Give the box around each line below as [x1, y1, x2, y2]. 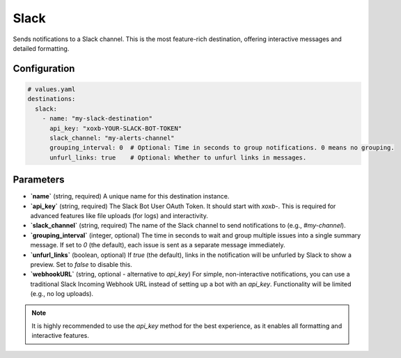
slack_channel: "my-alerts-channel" [49, 134, 175, 142]
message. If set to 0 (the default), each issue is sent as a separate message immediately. [30, 241, 285, 249]
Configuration [13, 63, 75, 75]
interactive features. [31, 332, 90, 340]
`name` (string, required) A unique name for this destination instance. [30, 192, 230, 201]
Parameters [13, 174, 65, 186]
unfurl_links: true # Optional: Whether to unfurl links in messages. [49, 153, 307, 162]
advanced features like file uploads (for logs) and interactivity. [30, 211, 208, 219]
